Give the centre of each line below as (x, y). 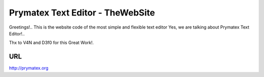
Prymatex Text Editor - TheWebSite (82, 13)
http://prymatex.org (29, 68)
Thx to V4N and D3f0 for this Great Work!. (51, 43)
